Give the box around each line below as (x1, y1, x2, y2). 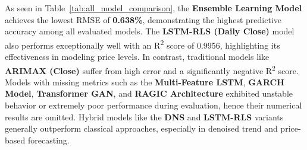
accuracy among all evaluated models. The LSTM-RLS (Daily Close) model (5, 25, 295, 37)
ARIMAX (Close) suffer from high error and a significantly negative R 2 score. (5, 62, 299, 76)
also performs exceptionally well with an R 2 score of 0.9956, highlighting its (5, 37, 280, 51)
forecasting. (27, 133, 70, 146)
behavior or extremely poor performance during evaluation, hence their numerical (5, 99, 302, 111)
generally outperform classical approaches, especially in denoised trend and (5, 122, 278, 135)
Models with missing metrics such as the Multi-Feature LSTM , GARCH (5, 75, 284, 88)
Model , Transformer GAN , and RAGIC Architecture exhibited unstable (5, 87, 293, 100)
